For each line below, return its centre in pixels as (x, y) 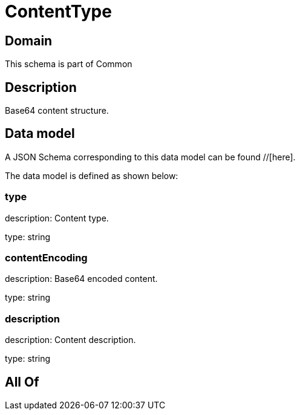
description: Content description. (70, 340)
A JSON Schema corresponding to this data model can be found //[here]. (150, 157)
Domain (29, 41)
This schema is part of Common (69, 64)
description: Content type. (57, 218)
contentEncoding (46, 257)
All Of (22, 382)
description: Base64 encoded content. (81, 279)
